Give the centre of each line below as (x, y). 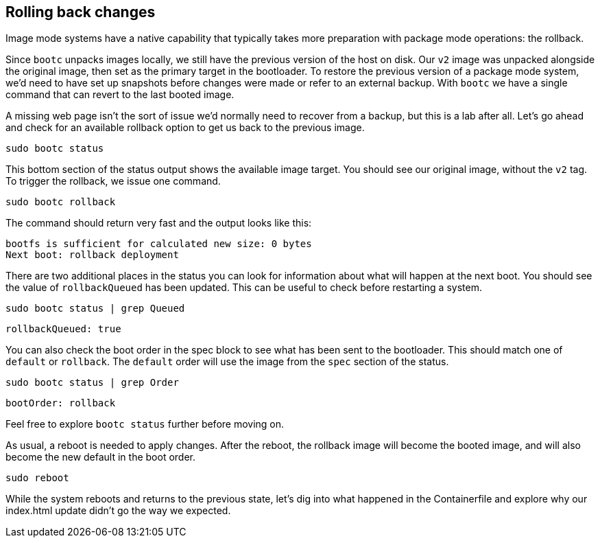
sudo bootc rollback (61, 202)
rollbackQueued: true (63, 329)
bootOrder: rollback (61, 403)
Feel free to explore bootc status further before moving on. (145, 424)
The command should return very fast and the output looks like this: (159, 223)
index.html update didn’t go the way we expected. (118, 511)
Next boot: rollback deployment (92, 255)
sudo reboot (37, 478)
